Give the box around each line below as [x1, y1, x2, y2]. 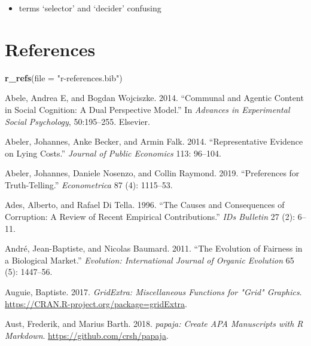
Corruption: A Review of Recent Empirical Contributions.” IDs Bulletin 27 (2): [5, 210, 295, 223]
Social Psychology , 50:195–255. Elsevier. [5, 115, 150, 127]
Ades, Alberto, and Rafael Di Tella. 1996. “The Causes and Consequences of [5, 198, 285, 211]
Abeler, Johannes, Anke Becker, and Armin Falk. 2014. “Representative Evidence [5, 135, 303, 148]
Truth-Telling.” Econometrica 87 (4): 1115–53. [5, 178, 173, 191]
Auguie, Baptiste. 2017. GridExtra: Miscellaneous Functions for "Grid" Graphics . [5, 286, 302, 298]
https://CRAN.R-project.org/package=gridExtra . [5, 297, 187, 310]
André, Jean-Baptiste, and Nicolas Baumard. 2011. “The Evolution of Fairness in [5, 242, 303, 255]
